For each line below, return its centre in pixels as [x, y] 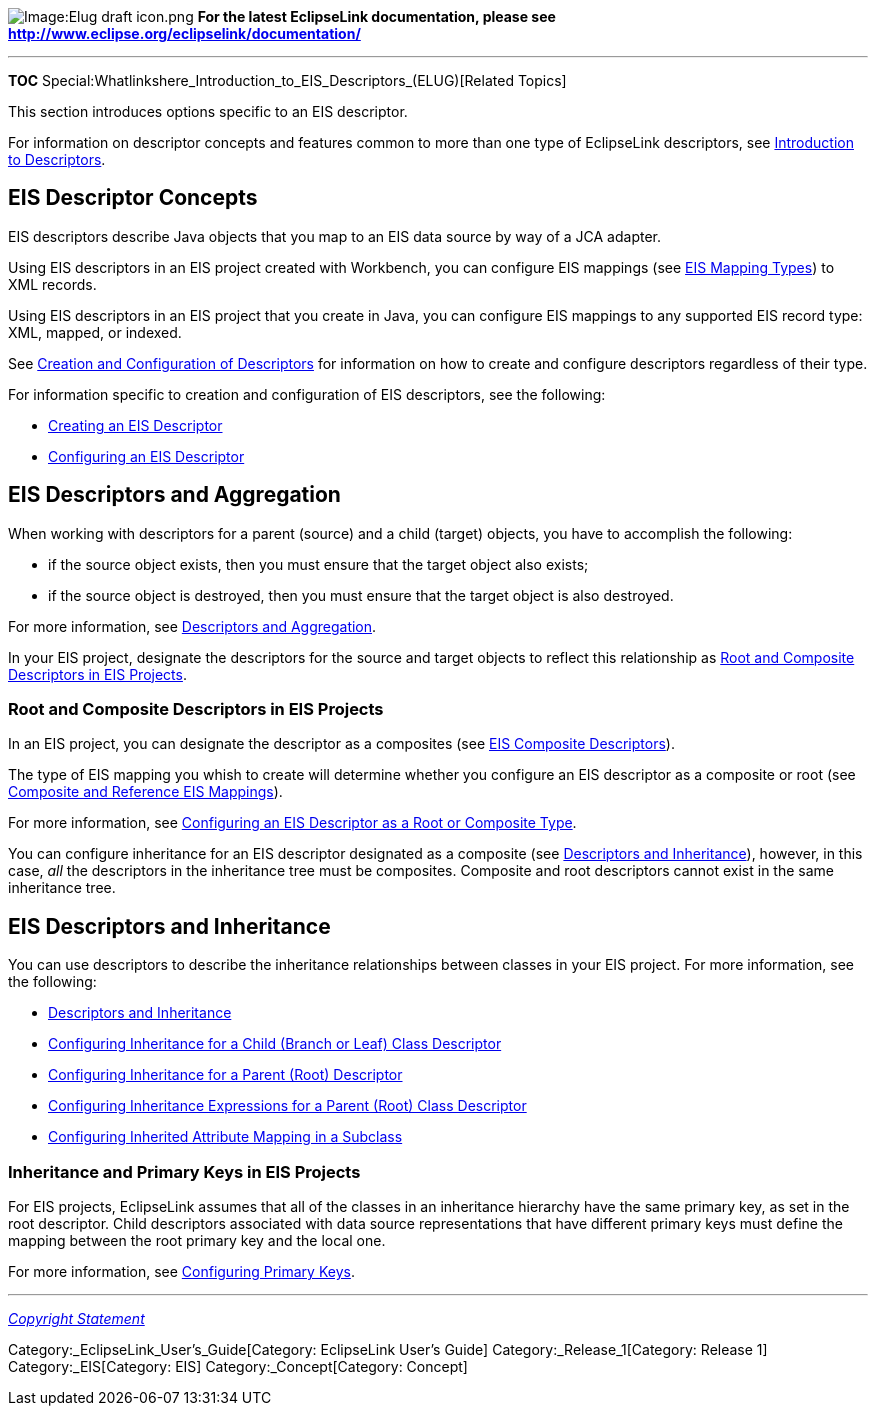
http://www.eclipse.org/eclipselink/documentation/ [184, 33]
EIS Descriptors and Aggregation [174, 495]
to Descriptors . [57, 159]
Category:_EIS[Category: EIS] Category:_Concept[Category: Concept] [238, 1367]
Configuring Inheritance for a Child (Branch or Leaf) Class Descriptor [275, 1044]
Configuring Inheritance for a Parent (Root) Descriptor [225, 1075]
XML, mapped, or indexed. [95, 332]
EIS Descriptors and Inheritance [169, 926]
